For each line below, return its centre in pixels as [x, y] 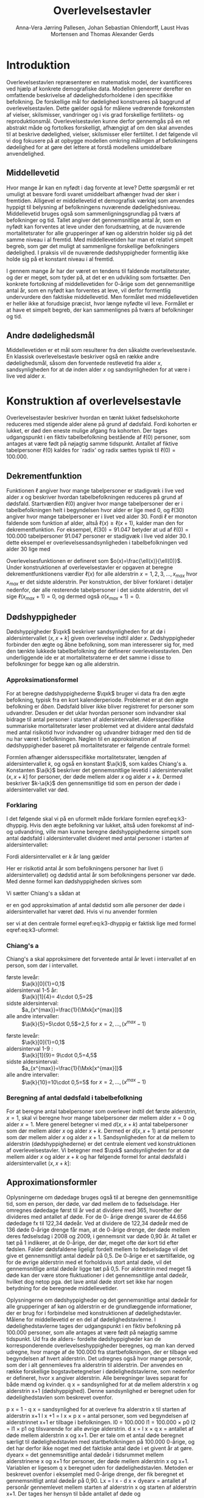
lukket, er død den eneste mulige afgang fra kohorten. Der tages [87, 431]
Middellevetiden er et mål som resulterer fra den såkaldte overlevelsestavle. [101, 350]
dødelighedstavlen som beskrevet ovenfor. [60, 1397]
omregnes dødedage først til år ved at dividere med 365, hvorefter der [94, 1210]
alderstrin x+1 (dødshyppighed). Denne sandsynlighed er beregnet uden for [101, 1390]
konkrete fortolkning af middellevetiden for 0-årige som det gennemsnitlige [100, 284]
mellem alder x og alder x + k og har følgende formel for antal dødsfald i [97, 1156]
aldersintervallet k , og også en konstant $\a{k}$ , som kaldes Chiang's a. [97, 763]
